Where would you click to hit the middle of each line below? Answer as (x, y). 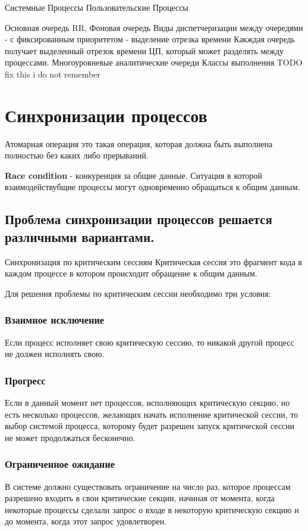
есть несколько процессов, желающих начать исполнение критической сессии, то (152, 414)
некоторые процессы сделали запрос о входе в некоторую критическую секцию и (152, 509)
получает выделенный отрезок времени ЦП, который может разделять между (144, 50)
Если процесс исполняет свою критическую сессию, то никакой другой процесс (150, 342)
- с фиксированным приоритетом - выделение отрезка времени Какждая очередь (150, 39)
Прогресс (25, 380)
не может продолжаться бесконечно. (70, 437)
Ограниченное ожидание (60, 464)
